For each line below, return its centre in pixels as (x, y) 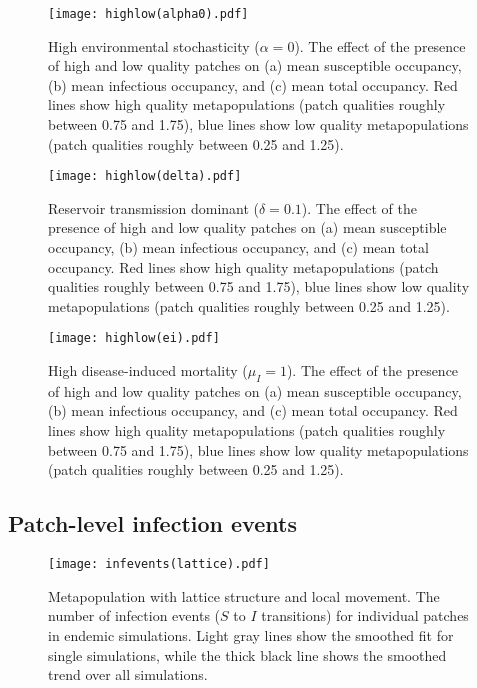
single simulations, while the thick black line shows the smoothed (247, 654)
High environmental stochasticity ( (154, 45)
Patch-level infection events (152, 523)
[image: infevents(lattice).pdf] (159, 564)
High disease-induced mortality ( (148, 370)
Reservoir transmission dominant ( (154, 207)
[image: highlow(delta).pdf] (145, 176)
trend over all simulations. (128, 674)
